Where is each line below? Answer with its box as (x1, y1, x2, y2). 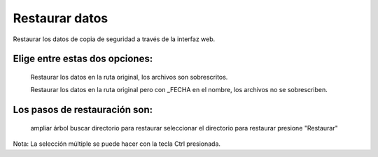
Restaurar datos (13, 10, 108, 26)
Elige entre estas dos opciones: (13, 53, 153, 65)
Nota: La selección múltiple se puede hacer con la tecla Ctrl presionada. (13, 140, 220, 148)
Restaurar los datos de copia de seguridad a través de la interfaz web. (13, 35, 216, 43)
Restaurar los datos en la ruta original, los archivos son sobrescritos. (30, 73, 228, 81)
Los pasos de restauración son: (13, 104, 153, 116)
